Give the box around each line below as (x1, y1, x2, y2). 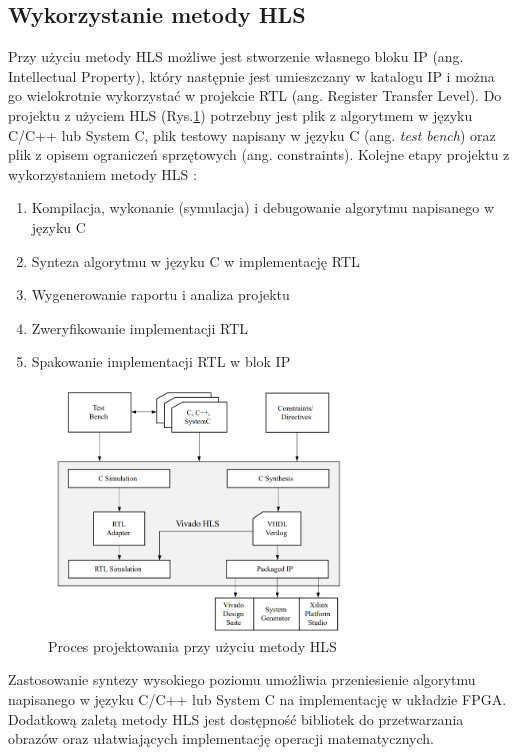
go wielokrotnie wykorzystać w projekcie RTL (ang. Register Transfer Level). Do (8, 85, 502, 106)
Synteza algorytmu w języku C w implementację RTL (31, 250, 360, 271)
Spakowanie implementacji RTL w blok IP (31, 351, 291, 372)
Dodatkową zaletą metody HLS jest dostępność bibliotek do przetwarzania (8, 708, 464, 729)
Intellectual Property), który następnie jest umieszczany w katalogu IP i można (8, 65, 495, 86)
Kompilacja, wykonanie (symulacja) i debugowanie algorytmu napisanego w (31, 197, 495, 218)
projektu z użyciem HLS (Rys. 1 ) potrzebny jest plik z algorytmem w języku (8, 104, 473, 125)
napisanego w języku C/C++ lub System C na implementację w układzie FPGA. (8, 689, 507, 710)
